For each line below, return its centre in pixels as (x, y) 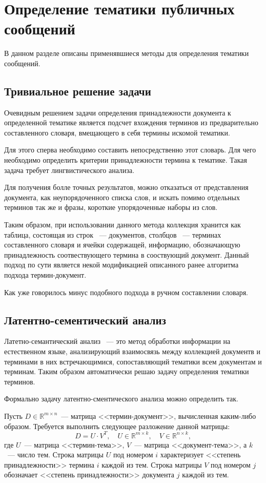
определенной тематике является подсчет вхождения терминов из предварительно (131, 122)
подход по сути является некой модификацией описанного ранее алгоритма (121, 265)
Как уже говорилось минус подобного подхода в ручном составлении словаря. (126, 292)
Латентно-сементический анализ (85, 320)
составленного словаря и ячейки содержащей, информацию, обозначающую (122, 245)
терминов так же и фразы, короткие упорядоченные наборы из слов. (111, 207)
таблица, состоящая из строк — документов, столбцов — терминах (113, 234)
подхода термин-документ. (45, 275)
